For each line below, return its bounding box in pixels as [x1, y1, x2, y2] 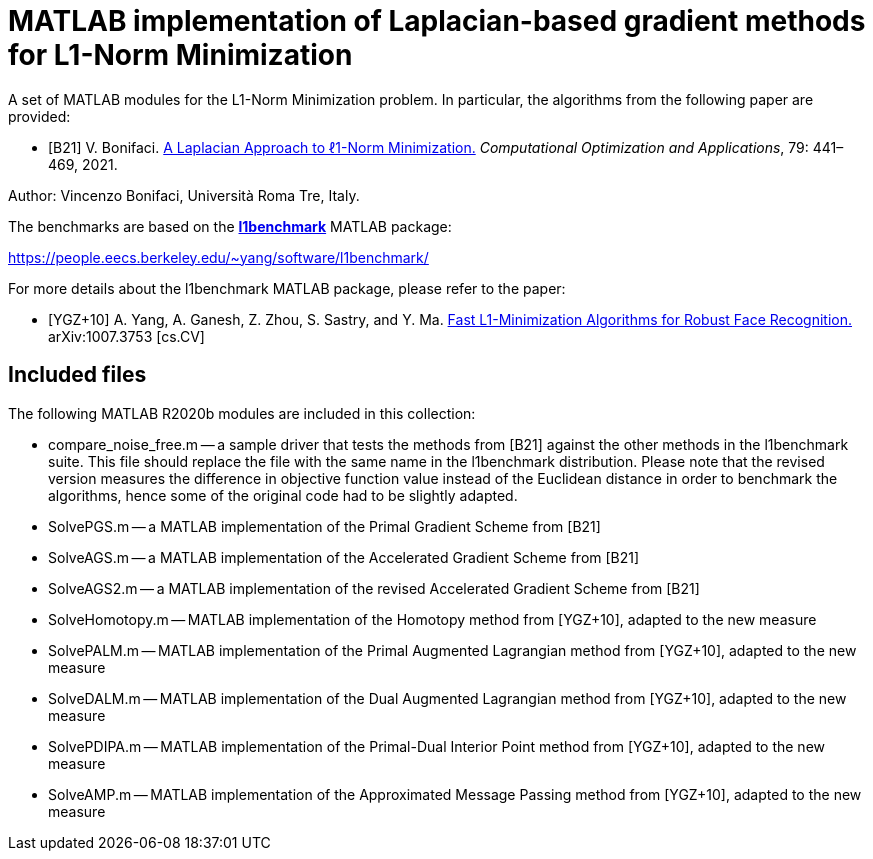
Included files [8, 362, 147, 388]
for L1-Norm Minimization [8, 38, 353, 72]
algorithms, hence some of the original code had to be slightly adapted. [48, 486, 518, 504]
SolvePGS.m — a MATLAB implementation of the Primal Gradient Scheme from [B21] [48, 517, 601, 535]
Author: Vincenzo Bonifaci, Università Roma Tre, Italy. [8, 186, 360, 204]
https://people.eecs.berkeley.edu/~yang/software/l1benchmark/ [8, 248, 429, 266]
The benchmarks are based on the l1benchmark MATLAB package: [8, 217, 452, 235]
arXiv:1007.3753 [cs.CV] [48, 327, 205, 345]
